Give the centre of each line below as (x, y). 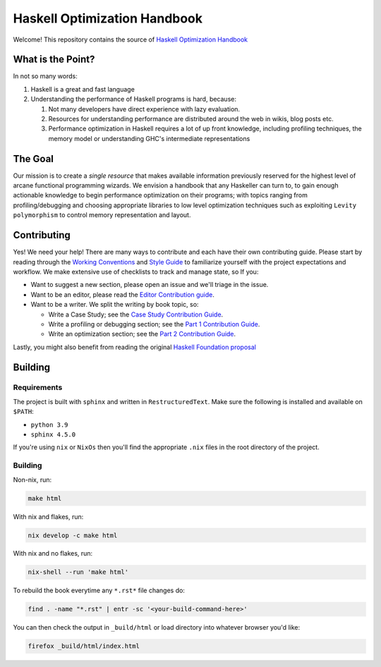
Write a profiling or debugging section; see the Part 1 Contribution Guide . (154, 324)
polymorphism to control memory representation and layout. (102, 215)
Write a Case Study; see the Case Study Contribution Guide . (136, 314)
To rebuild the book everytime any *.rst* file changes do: (99, 590)
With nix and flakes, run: (48, 516)
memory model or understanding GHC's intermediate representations (149, 138)
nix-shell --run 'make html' (78, 572)
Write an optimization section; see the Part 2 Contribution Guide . (142, 334)
